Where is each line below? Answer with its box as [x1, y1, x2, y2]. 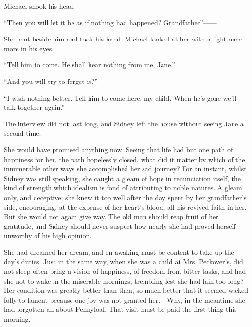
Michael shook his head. [4, 1, 75, 11]
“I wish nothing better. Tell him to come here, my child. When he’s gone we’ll [4, 92, 237, 102]
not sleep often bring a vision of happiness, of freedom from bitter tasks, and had [4, 266, 246, 276]
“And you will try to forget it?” [4, 76, 98, 86]
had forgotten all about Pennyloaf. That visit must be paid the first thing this [4, 304, 237, 314]
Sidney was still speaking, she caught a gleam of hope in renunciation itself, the [4, 173, 241, 183]
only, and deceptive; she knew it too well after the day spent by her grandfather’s [4, 192, 247, 202]
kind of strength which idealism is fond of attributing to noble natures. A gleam [4, 183, 242, 193]
